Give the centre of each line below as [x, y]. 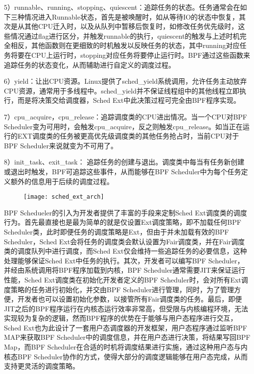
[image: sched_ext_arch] [64, 197]
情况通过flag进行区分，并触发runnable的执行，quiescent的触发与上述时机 [125, 35]
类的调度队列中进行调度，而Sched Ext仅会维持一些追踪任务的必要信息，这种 [126, 251]
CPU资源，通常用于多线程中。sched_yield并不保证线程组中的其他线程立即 [122, 90]
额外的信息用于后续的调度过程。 [62, 181]
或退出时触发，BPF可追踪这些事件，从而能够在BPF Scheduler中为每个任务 [123, 171]
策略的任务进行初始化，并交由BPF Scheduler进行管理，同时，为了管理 [122, 289]
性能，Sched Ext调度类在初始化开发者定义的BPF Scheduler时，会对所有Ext [123, 279]
